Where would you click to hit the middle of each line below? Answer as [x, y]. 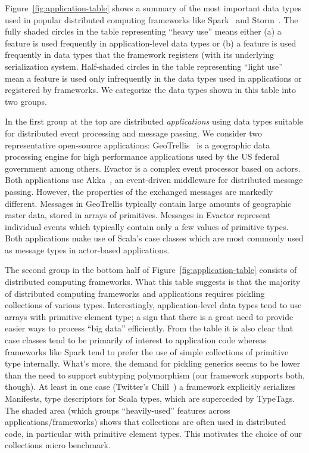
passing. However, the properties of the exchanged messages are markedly [139, 191]
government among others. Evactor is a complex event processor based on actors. [153, 168]
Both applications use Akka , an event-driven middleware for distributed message [154, 180]
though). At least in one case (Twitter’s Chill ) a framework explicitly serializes [150, 387]
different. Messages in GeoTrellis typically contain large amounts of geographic [148, 203]
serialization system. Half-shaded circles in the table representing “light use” [144, 66]
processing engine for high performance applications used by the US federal [142, 156]
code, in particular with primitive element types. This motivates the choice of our [153, 433]
